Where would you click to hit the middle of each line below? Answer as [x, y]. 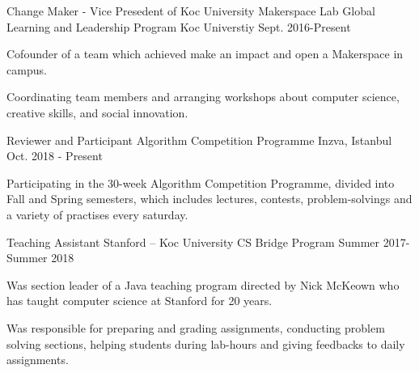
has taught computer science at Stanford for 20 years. [140, 301]
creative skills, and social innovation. [97, 112]
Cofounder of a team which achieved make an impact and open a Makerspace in [205, 54]
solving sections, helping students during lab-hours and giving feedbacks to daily [206, 343]
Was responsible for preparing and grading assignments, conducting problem [196, 327]
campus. [27, 69]
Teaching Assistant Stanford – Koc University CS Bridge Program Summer [193, 242]
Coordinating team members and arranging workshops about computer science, [203, 97]
